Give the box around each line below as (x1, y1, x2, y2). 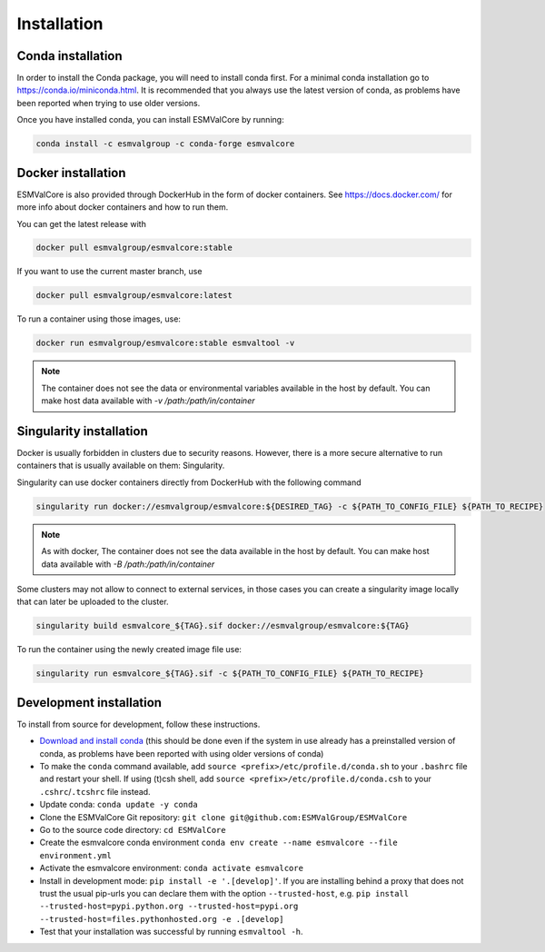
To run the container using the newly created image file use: (16, 644, 243, 655)
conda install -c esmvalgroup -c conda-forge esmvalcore (35, 139, 295, 149)
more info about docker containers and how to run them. (16, 202, 229, 213)
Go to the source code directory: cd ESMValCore (39, 824, 226, 835)
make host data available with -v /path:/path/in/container (41, 395, 255, 406)
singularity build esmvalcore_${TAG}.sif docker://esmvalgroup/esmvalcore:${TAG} (35, 620, 411, 631)
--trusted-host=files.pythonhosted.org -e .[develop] (39, 914, 284, 924)
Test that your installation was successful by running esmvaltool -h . (39, 927, 303, 937)
